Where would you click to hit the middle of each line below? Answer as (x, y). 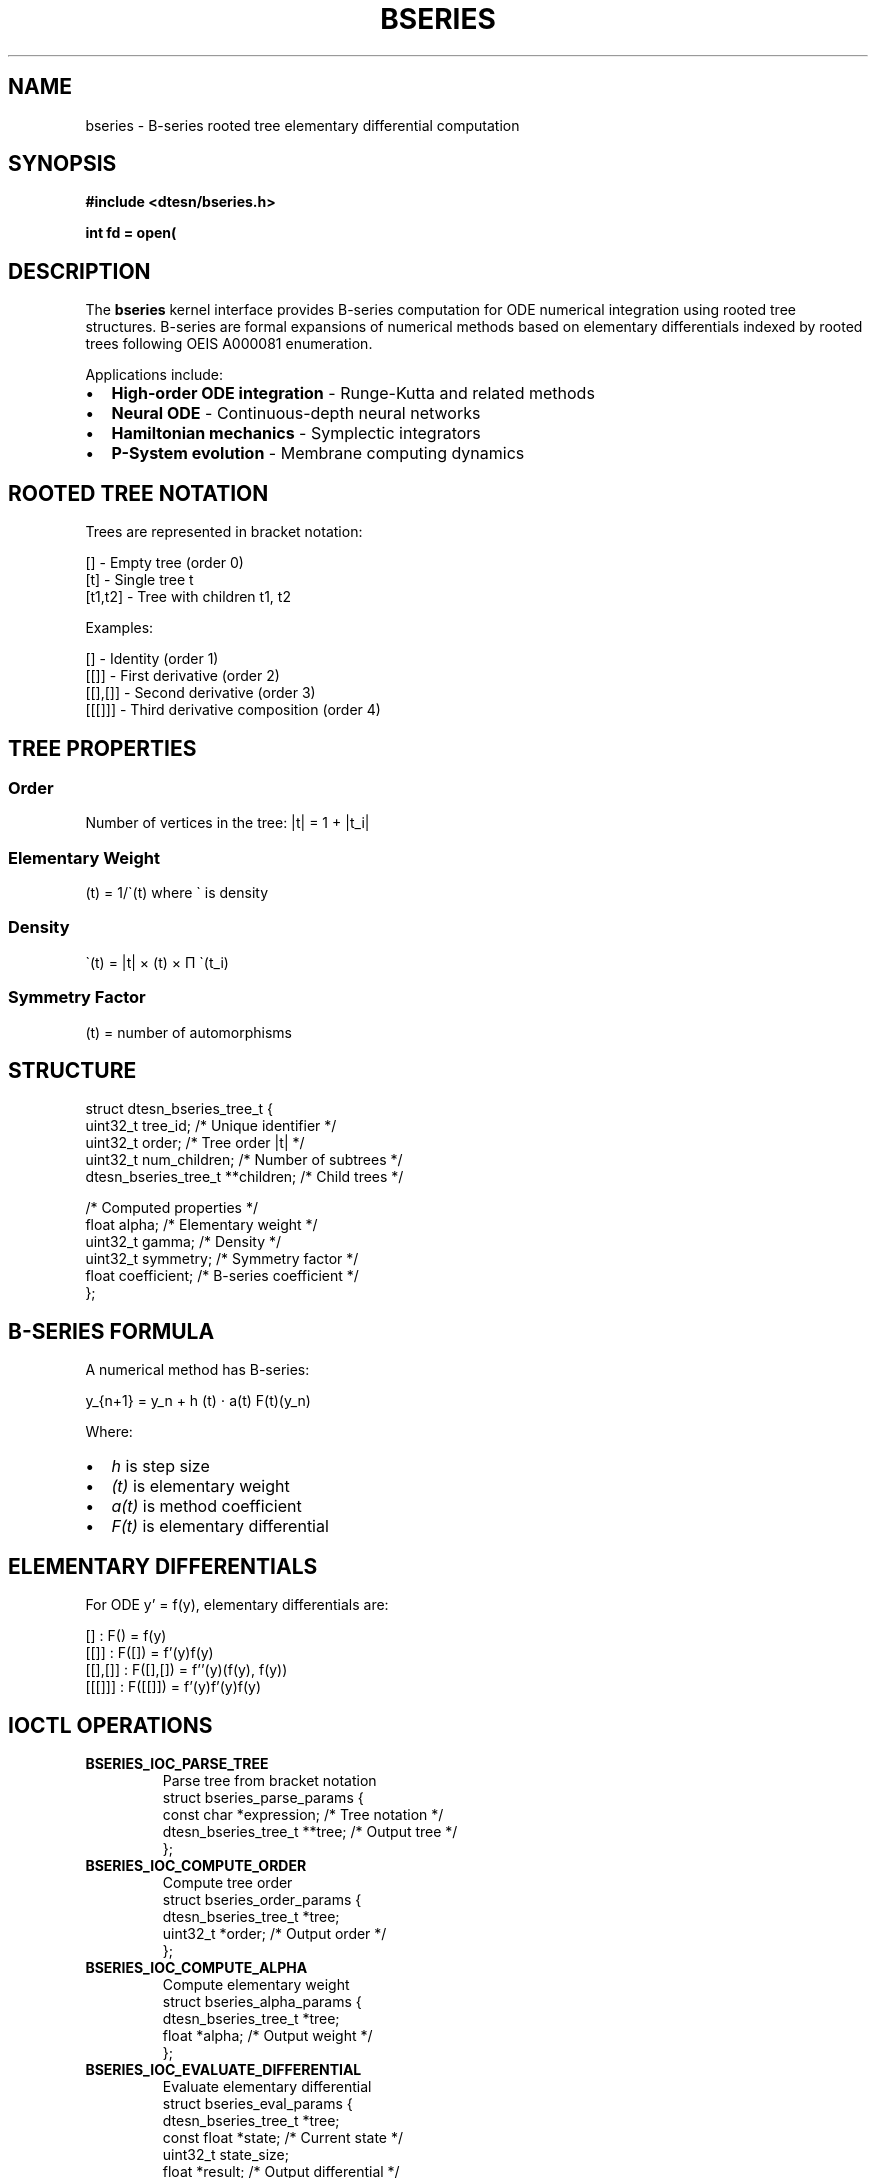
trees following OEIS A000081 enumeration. (229, 344)
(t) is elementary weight (200, 1486)
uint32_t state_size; (225, 2154)
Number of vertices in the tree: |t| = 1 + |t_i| (227, 823)
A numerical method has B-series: (197, 1370)
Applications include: (154, 375)
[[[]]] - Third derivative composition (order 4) (233, 710)
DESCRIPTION (79, 271)
